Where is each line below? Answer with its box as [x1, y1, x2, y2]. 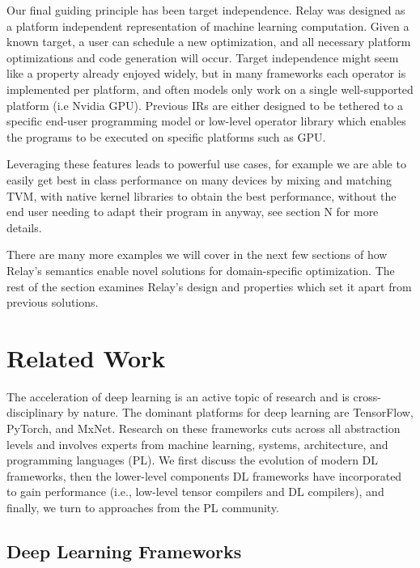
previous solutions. [6, 294, 99, 311]
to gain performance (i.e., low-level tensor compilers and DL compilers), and [6, 483, 384, 500]
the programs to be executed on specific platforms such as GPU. [6, 128, 326, 145]
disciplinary [6, 404, 64, 421]
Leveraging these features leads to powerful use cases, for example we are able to [6, 155, 406, 172]
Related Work [6, 341, 166, 374]
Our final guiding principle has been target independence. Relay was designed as [6, 2, 405, 18]
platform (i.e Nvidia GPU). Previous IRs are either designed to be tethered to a [6, 96, 403, 113]
